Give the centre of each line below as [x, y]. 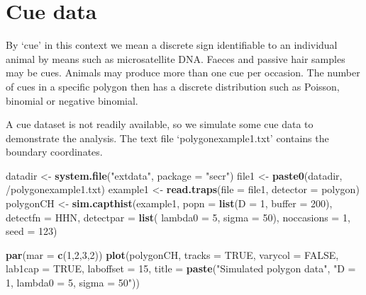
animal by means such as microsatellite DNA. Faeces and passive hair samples [176, 58]
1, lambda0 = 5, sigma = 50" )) [73, 283]
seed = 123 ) [32, 231]
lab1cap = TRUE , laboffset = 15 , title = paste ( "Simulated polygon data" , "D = [181, 268]
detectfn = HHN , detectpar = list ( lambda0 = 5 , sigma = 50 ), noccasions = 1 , [178, 217]
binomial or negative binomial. [72, 100]
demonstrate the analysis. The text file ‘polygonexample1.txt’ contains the [167, 138]
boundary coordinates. [54, 152]
